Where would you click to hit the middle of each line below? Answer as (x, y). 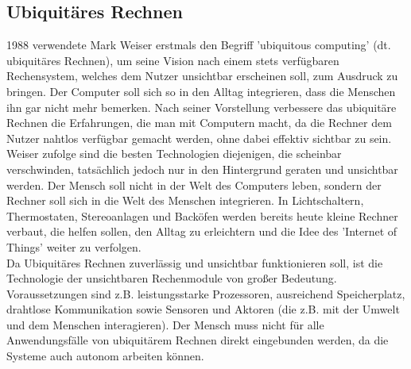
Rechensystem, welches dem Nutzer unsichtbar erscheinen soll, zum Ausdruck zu (202, 76)
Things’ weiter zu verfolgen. (74, 246)
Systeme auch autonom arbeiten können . (105, 356)
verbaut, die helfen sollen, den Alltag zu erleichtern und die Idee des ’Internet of (202, 231)
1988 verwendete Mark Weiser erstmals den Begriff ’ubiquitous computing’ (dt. (199, 45)
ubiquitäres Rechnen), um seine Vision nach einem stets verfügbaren (173, 60)
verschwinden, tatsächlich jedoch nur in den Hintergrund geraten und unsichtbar (202, 169)
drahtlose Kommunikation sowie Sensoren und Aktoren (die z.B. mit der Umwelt (203, 309)
